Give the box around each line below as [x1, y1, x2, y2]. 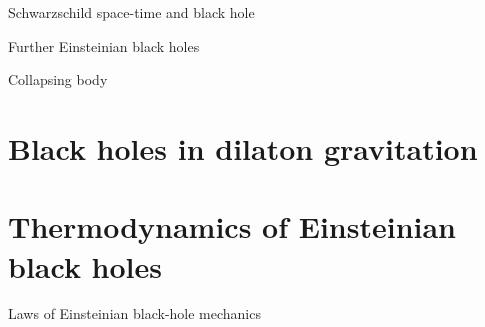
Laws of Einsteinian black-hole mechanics [8, 303, 261, 324]
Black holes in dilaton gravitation [8, 127, 478, 168]
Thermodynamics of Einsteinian [8, 206, 457, 247]
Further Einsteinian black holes [8, 35, 200, 56]
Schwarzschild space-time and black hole [8, 2, 255, 22]
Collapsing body [8, 69, 108, 90]
